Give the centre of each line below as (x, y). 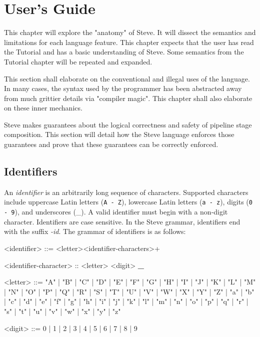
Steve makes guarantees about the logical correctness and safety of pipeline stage (128, 124)
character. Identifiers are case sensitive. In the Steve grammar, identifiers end (122, 221)
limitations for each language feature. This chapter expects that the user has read (129, 42)
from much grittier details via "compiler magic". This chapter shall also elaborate (128, 98)
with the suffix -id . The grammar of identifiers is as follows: (95, 231)
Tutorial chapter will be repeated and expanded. (78, 61)
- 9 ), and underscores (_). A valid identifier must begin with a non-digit (116, 212)
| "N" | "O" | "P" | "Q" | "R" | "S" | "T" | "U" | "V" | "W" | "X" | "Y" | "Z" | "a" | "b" (129, 291)
